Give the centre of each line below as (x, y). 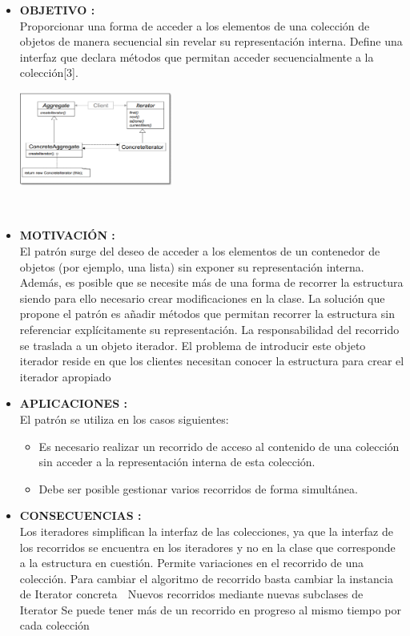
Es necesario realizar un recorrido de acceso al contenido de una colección (219, 446)
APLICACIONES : (73, 403)
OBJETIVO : (57, 10)
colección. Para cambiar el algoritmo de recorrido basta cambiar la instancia (206, 578)
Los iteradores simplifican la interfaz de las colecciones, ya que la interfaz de (206, 531)
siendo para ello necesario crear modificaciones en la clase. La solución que (202, 298)
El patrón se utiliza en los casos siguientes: (124, 419)
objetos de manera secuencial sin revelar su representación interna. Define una (211, 41)
